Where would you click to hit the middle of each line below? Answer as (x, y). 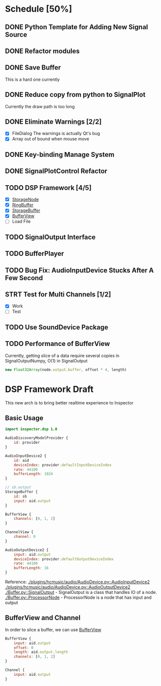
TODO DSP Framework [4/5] (48, 188)
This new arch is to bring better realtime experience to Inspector (69, 402)
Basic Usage (24, 418)
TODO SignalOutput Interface (50, 237)
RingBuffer (23, 205)
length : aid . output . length (41, 652)
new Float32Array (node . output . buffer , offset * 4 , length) (66, 370)
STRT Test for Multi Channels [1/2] (58, 294)
